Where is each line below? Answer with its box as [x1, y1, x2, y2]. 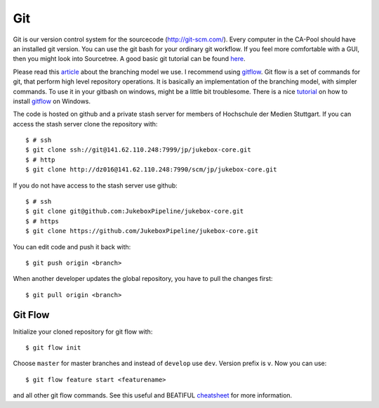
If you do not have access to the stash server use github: [13, 181, 178, 190]
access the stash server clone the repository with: [13, 119, 158, 128]
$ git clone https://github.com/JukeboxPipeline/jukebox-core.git [25, 227, 259, 235]
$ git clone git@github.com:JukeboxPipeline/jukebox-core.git [25, 207, 244, 216]
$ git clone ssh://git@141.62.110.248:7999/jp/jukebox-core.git [25, 146, 252, 154]
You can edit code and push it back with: [13, 242, 131, 251]
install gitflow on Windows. [13, 97, 91, 105]
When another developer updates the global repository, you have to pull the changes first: [13, 275, 273, 283]
